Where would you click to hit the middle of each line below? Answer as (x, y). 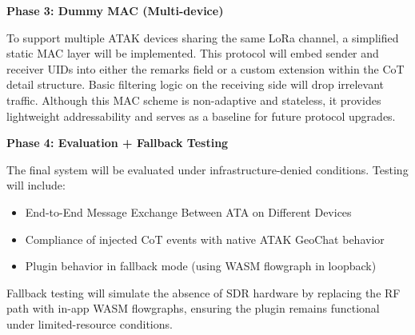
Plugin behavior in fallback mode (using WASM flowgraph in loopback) (201, 266)
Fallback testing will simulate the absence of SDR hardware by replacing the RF (204, 292)
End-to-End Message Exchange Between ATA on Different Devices (188, 211)
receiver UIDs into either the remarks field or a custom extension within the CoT (206, 68)
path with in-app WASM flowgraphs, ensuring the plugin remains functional (193, 308)
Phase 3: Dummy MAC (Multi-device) (115, 10)
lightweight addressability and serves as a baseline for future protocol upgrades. (201, 116)
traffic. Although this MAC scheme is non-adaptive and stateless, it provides (194, 100)
